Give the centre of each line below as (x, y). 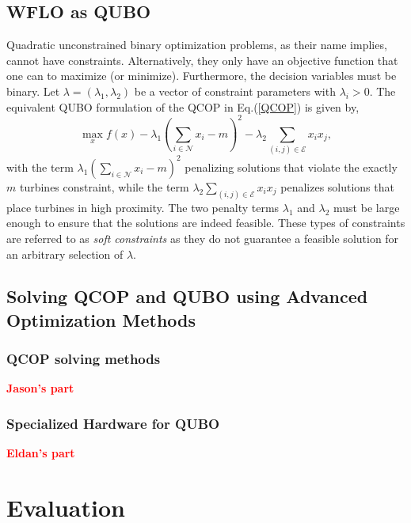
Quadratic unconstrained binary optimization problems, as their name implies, (197, 45)
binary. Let (33, 91)
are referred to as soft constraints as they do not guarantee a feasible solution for (203, 238)
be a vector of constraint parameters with (235, 91)
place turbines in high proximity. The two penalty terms (143, 207)
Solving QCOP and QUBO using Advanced (187, 296)
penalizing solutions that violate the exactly (291, 167)
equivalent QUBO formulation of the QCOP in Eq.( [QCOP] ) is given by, (183, 106)
